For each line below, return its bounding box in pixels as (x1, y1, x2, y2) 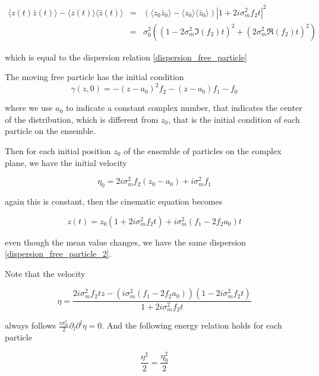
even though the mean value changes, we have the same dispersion (5, 235, 246, 248)
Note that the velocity (5, 267, 86, 279)
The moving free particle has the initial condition (5, 71, 184, 83)
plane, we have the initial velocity (5, 156, 127, 168)
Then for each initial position (5, 145, 111, 157)
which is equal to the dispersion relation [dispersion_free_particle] (5, 50, 247, 63)
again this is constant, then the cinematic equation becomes (5, 195, 223, 208)
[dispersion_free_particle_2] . (5, 247, 112, 260)
